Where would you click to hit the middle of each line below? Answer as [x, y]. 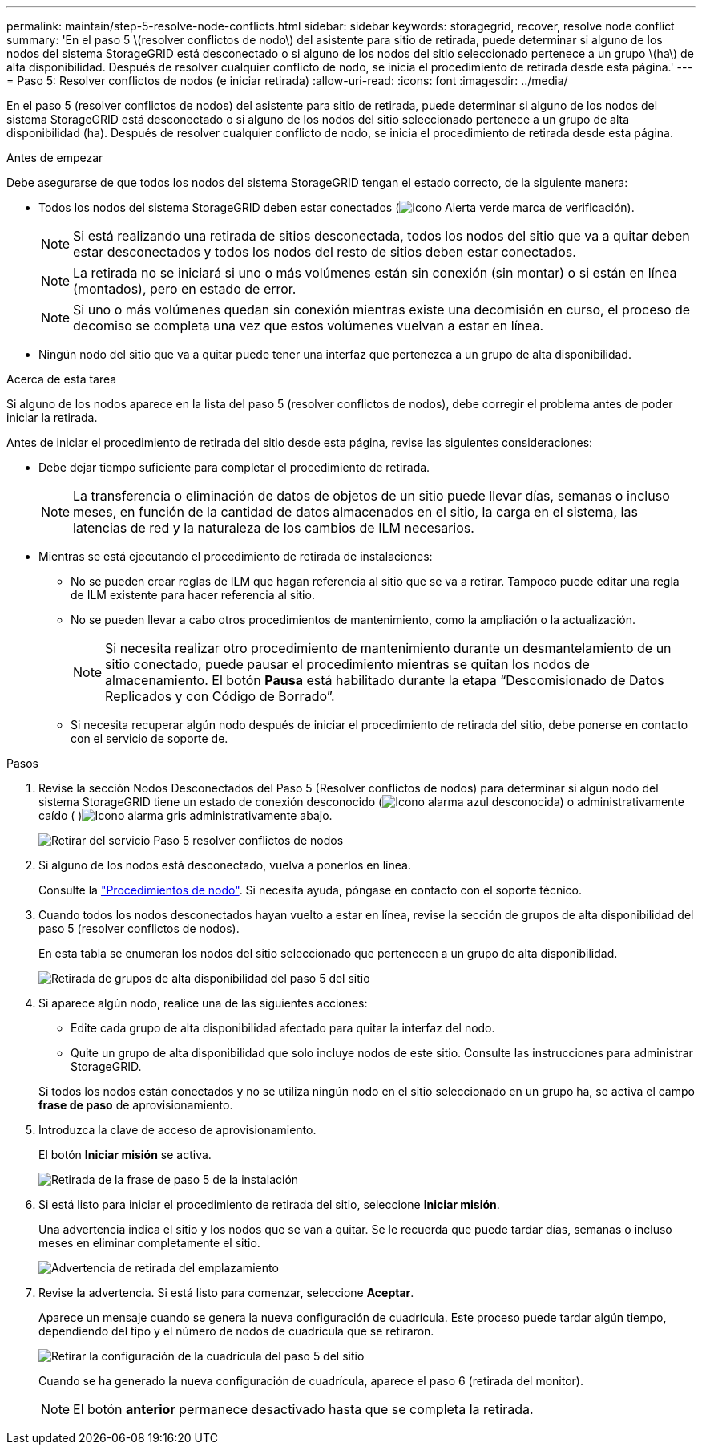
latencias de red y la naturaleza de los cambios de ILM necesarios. [274, 528]
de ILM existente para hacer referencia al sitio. [193, 595]
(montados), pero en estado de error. [185, 289]
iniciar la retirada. [52, 417]
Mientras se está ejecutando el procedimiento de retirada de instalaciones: [236, 556]
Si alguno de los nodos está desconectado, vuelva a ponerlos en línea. [225, 865]
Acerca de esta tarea [62, 379]
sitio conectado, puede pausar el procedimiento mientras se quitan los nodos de [347, 664]
